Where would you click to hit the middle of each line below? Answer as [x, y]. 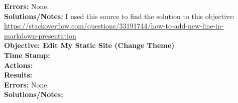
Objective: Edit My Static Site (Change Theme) [89, 45]
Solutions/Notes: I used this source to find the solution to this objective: [120, 16]
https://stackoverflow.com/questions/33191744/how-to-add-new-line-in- [114, 26]
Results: [18, 75]
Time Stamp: [27, 55]
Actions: [19, 65]
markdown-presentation [40, 35]
